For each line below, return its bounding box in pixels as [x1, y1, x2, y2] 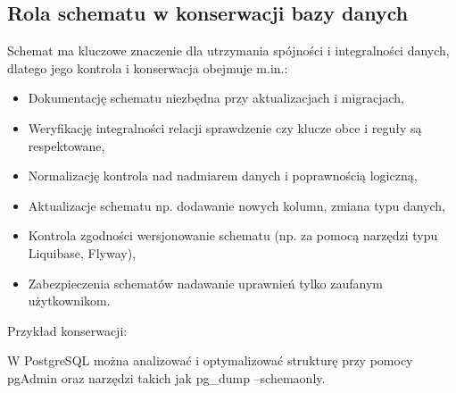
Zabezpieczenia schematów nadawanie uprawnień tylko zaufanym [28, 273, 383, 292]
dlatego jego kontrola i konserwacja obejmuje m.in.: [7, 58, 288, 77]
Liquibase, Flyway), [28, 243, 137, 262]
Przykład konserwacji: [7, 321, 128, 339]
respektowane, [28, 136, 105, 155]
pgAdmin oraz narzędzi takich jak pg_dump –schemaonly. [7, 368, 326, 387]
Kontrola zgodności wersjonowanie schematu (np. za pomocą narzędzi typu [28, 226, 438, 245]
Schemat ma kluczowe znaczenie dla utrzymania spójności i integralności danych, [7, 41, 450, 60]
